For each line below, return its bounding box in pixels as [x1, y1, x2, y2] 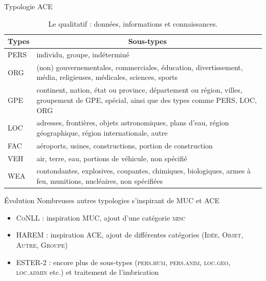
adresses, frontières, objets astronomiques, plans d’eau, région [36, 117, 229, 128]
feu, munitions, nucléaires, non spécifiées [36, 176, 163, 186]
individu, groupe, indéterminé [36, 49, 129, 60]
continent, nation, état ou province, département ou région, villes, [36, 84, 242, 95]
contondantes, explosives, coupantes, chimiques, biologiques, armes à [36, 165, 251, 176]
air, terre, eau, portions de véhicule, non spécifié [36, 153, 187, 163]
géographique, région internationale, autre [36, 127, 168, 138]
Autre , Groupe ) [16, 239, 68, 250]
